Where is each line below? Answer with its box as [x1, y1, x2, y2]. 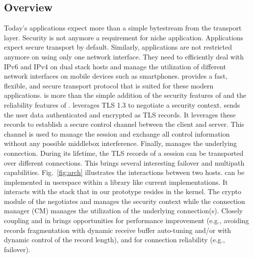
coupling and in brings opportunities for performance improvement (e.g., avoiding [4, 215, 249, 226]
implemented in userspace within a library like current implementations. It [4, 176, 228, 187]
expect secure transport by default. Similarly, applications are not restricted [4, 42, 232, 52]
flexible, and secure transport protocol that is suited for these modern [4, 80, 214, 90]
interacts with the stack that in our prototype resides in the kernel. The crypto [4, 186, 241, 197]
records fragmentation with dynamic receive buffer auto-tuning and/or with [4, 225, 231, 235]
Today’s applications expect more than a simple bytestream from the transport [4, 23, 242, 33]
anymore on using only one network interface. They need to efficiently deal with [4, 51, 244, 61]
